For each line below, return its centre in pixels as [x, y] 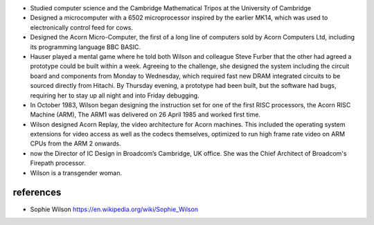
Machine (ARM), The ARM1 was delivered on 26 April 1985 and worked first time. [145, 115]
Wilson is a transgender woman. [76, 172]
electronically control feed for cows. [82, 27]
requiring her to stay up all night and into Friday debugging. [115, 95]
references [37, 193]
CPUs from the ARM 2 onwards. [75, 144]
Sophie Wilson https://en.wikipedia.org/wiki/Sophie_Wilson [114, 209]
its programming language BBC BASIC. [86, 47]
